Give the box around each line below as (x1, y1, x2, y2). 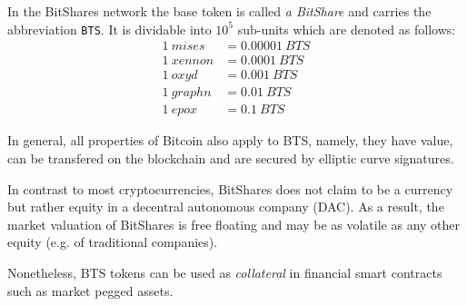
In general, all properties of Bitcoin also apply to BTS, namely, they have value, (7, 131, 453, 150)
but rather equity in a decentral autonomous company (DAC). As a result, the (7, 197, 444, 216)
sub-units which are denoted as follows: (237, 19, 456, 38)
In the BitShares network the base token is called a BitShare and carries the (7, 2, 432, 20)
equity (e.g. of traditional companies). (7, 232, 218, 252)
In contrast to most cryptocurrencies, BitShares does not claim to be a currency (7, 179, 453, 198)
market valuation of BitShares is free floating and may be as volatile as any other (7, 214, 461, 233)
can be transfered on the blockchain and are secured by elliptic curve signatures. (7, 149, 454, 167)
